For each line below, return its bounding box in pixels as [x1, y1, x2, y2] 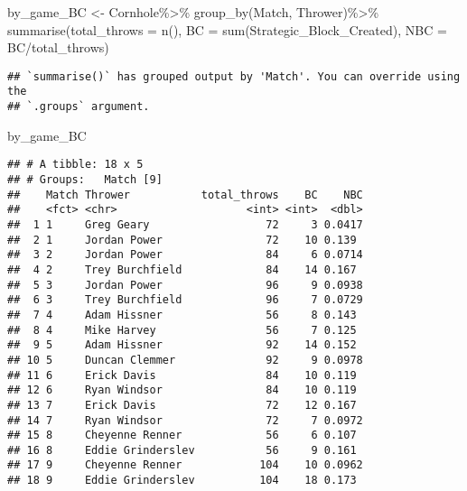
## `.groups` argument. [7, 100, 150, 114]
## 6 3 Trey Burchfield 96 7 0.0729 [7, 293, 363, 307]
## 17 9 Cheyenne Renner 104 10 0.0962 [7, 459, 363, 472]
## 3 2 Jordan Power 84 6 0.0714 [7, 248, 363, 262]
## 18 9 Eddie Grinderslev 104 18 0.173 [7, 474, 357, 487]
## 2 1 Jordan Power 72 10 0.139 [7, 233, 357, 246]
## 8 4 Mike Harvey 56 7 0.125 [7, 323, 357, 337]
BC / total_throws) [7, 38, 109, 57]
